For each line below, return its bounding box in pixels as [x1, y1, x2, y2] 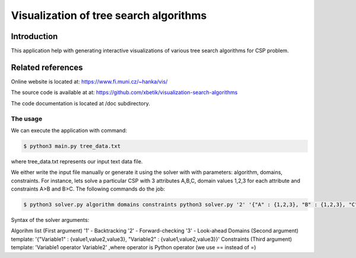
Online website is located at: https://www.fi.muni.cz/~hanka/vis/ [11, 78, 168, 85]
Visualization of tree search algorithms [11, 9, 207, 22]
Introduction [11, 31, 58, 41]
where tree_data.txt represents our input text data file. [11, 157, 143, 165]
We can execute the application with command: [11, 127, 128, 134]
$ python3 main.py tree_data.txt [23, 143, 121, 149]
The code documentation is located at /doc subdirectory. [11, 99, 151, 107]
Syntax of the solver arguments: [11, 217, 90, 223]
